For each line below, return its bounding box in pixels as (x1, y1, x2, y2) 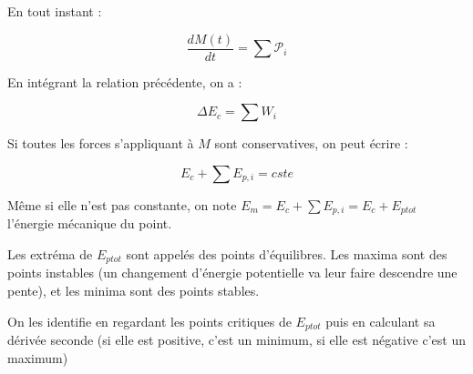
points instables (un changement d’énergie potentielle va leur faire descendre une (7, 263, 458, 282)
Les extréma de (7, 244, 93, 263)
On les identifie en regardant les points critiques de (7, 311, 292, 330)
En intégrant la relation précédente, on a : (7, 72, 242, 91)
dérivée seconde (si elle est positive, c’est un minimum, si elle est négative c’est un (7, 329, 466, 349)
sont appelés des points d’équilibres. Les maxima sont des (126, 244, 447, 263)
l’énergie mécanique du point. (7, 214, 172, 233)
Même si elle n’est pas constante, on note (7, 195, 237, 214)
